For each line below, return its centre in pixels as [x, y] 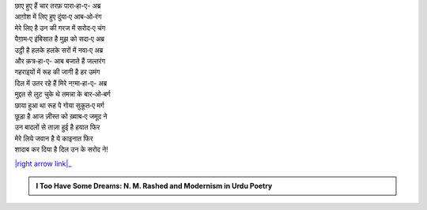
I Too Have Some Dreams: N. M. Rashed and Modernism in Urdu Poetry [154, 186]
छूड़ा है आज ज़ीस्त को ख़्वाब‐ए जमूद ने [61, 116]
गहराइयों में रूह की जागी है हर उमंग [57, 72]
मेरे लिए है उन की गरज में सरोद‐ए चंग [60, 28]
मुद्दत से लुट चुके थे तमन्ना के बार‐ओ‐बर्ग [62, 94]
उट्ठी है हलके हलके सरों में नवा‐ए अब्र [59, 50]
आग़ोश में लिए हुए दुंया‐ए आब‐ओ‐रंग [58, 17]
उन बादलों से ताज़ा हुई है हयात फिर [57, 127]
